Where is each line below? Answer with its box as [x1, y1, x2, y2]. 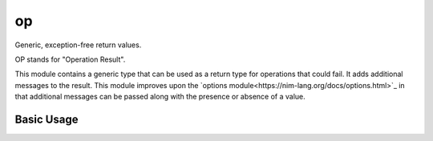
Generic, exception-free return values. [14, 40, 142, 50]
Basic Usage [14, 112, 79, 126]
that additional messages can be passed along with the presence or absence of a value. [14, 92, 306, 102]
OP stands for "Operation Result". [14, 54, 126, 64]
